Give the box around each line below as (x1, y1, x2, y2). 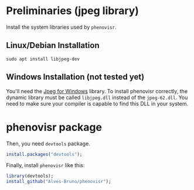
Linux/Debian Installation (6, 40, 100, 50)
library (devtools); (6, 173, 54, 179)
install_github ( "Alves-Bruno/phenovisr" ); (6, 179, 111, 185)
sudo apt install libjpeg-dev (6, 56, 80, 62)
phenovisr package (6, 120, 103, 134)
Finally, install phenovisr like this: (6, 162, 85, 169)
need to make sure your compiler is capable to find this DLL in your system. (6, 100, 189, 107)
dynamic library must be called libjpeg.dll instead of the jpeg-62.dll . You (6, 94, 188, 101)
